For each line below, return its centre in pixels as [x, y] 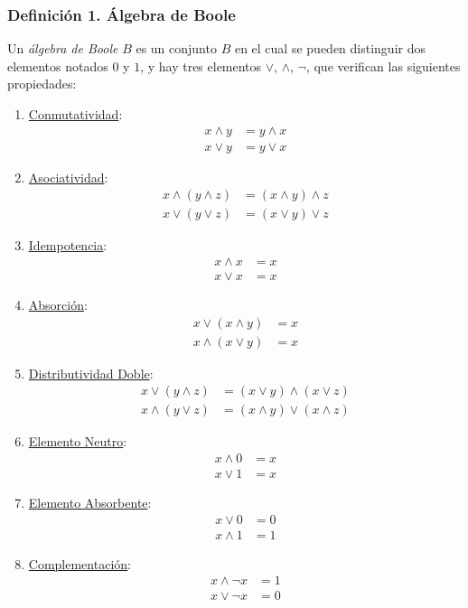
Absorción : [58, 304]
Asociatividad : [68, 177]
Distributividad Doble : [91, 373]
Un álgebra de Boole [63, 48]
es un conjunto [176, 48]
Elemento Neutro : [78, 441]
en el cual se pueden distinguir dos [330, 48]
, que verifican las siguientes [383, 65]
